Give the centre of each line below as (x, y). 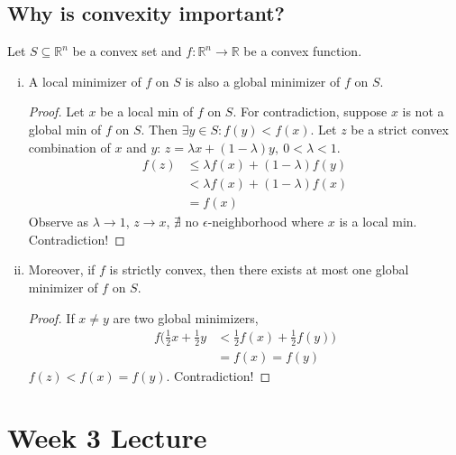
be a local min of (147, 111)
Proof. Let (56, 111)
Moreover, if (62, 269)
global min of (65, 129)
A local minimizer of (85, 81)
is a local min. (378, 222)
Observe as (59, 222)
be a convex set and (127, 51)
